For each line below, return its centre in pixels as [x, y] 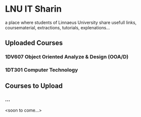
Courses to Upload [34, 86]
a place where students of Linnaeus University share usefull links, [71, 22]
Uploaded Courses [34, 43]
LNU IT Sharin [34, 9]
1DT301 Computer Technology [42, 70]
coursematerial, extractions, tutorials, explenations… [58, 27]
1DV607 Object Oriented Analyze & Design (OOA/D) [67, 57]
